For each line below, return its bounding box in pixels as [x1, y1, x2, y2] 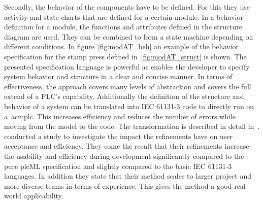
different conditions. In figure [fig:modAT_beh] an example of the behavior [4, 41, 239, 52]
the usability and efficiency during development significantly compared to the [4, 150, 244, 161]
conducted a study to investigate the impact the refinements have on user [4, 130, 233, 141]
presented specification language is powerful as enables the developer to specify [4, 61, 250, 72]
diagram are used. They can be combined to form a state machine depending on [4, 31, 253, 42]
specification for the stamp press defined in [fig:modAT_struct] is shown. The [4, 51, 247, 61]
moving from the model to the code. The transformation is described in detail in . [4, 121, 260, 131]
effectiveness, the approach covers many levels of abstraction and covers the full [4, 81, 251, 91]
